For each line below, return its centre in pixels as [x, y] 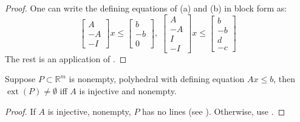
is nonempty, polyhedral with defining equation [157, 79]
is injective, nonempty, [89, 111]
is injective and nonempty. [128, 90]
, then [284, 79]
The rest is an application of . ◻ [66, 58]
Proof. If [20, 111]
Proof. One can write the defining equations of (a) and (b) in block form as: [146, 8]
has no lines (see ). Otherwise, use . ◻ [214, 111]
